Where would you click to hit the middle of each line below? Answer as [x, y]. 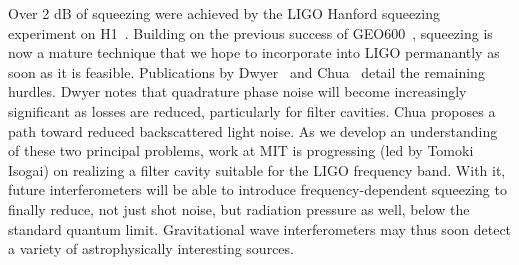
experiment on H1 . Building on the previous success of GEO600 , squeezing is [250, 32]
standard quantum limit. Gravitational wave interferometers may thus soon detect [260, 228]
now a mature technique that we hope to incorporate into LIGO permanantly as [254, 52]
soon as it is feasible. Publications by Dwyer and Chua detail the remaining [246, 71]
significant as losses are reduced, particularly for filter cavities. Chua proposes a [252, 110]
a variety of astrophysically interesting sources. [151, 248]
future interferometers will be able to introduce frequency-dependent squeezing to [257, 189]
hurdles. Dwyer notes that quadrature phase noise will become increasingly [237, 91]
